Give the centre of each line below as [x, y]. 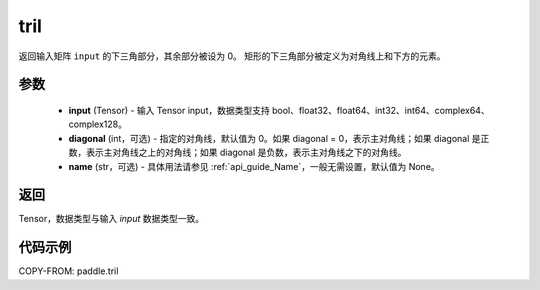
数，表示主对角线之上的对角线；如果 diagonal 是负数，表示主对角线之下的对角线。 [237, 152]
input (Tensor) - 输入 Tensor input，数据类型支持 [169, 110]
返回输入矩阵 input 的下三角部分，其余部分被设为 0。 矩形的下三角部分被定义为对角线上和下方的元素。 [232, 56]
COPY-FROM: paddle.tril [68, 271]
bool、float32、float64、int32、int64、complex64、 [380, 110]
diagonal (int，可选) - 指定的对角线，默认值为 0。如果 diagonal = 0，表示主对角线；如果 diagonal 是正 [279, 138]
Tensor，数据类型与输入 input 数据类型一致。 [111, 219]
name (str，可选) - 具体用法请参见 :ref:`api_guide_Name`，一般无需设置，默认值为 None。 [254, 166]
